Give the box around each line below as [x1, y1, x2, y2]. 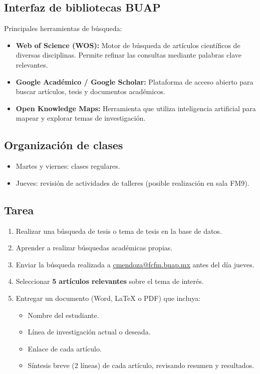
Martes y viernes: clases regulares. [16, 161, 120, 171]
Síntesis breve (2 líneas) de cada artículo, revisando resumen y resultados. [28, 360, 254, 370]
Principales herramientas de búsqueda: [4, 23, 122, 34]
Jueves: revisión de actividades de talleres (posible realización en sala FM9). [16, 177, 249, 188]
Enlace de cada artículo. [28, 343, 102, 353]
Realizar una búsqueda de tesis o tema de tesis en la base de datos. [16, 225, 222, 236]
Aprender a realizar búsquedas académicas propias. [16, 242, 173, 253]
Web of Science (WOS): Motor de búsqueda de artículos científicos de [16, 40, 240, 50]
